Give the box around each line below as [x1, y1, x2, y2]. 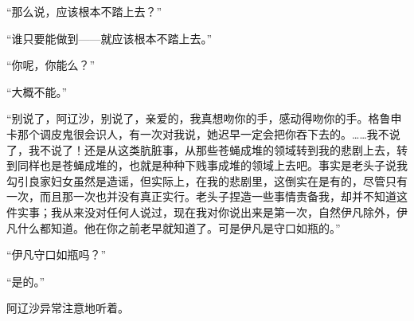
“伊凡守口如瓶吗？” [6, 246, 107, 263]
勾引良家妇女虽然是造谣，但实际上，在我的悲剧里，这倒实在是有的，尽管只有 [6, 172, 408, 189]
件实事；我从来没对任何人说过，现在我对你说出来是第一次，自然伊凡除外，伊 [6, 203, 408, 220]
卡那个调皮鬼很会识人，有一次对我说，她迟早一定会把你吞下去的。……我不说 [6, 125, 400, 142]
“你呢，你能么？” [6, 57, 96, 73]
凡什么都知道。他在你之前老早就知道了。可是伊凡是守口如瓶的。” [6, 219, 341, 236]
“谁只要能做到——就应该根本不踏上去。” [6, 29, 213, 46]
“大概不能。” [6, 83, 68, 100]
